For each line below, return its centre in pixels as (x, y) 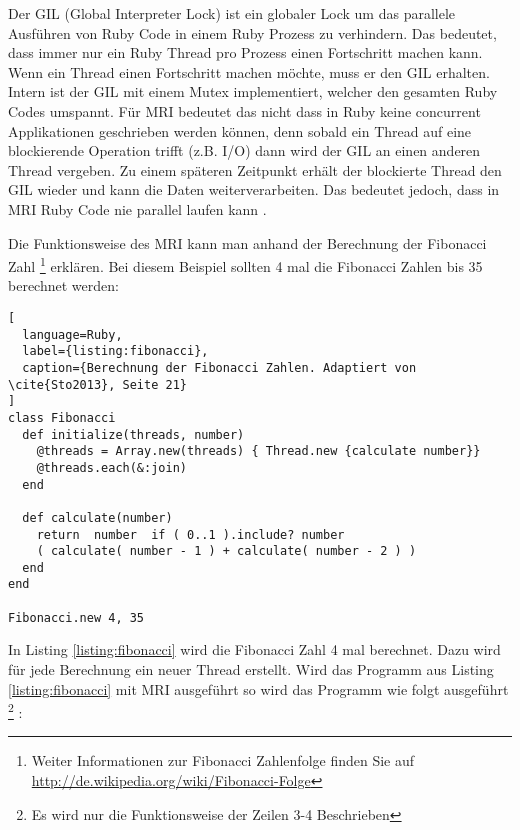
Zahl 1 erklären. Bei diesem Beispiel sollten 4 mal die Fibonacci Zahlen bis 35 (245, 264)
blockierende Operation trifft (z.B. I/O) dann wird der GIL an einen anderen (244, 150)
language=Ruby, (72, 334)
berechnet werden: (63, 285)
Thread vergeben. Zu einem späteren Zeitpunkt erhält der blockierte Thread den (255, 169)
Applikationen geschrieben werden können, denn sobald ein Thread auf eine (240, 130)
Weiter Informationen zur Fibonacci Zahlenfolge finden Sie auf (223, 760)
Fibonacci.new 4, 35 (76, 617)
